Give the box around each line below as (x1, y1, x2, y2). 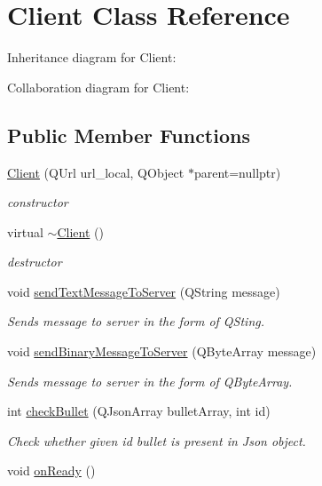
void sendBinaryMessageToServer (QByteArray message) (7, 342, 317, 361)
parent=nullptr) (193, 163, 281, 181)
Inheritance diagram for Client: (7, 48, 177, 67)
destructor (7, 252, 62, 271)
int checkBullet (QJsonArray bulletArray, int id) (7, 402, 271, 420)
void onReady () (7, 461, 96, 480)
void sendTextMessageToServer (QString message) (7, 282, 280, 300)
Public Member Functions (7, 121, 250, 148)
